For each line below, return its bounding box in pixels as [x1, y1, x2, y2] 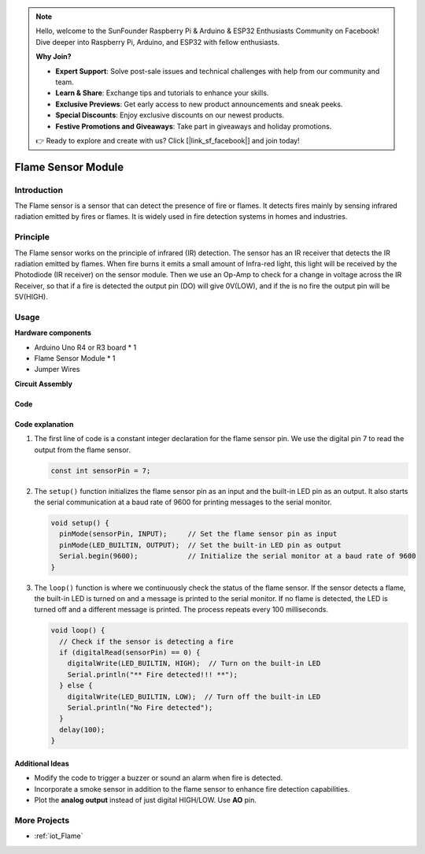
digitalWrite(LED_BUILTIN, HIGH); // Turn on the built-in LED [67, 659, 321, 668]
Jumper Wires [34, 365, 80, 374]
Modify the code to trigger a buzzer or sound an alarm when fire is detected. [34, 773, 283, 783]
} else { [59, 681, 93, 690]
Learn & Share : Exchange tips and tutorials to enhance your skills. [55, 88, 269, 98]
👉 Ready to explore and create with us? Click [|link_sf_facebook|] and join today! [35, 136, 300, 145]
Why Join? [35, 52, 72, 61]
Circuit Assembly [14, 379, 72, 388]
